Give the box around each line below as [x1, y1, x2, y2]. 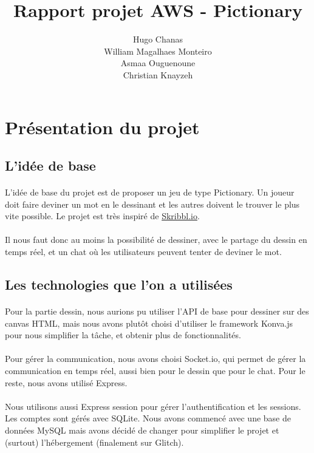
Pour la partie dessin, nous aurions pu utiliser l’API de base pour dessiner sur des [5, 305, 309, 317]
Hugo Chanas [132, 33, 183, 46]
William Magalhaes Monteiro [104, 44, 212, 57]
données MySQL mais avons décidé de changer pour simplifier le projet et [5, 423, 279, 436]
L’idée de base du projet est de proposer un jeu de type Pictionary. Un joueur [5, 186, 295, 199]
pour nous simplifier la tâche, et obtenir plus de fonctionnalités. [5, 329, 241, 341]
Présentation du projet [5, 114, 200, 139]
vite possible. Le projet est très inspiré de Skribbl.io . [5, 209, 200, 222]
